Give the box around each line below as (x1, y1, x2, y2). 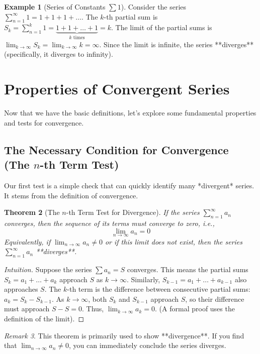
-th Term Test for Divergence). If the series (66, 207, 200, 217)
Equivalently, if (4, 236, 51, 247)
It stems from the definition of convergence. (4, 190, 138, 200)
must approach (4, 303, 50, 314)
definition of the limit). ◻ (4, 313, 84, 324)
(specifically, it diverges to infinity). (4, 49, 113, 59)
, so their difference (185, 293, 244, 304)
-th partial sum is (104, 11, 158, 22)
